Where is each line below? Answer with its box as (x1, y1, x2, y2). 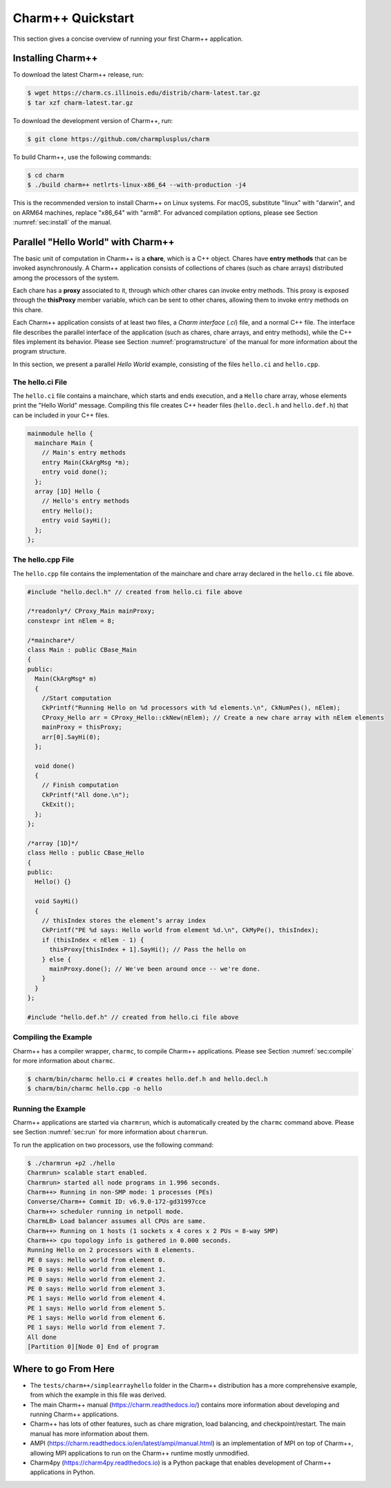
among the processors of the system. (12, 274, 120, 282)
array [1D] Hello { (35, 487, 101, 495)
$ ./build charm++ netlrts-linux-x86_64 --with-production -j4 (27, 181, 247, 189)
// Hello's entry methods (41, 497, 130, 505)
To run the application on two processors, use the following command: (12, 1141, 214, 1149)
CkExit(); (41, 801, 75, 808)
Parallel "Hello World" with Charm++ (12, 236, 175, 248)
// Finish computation (41, 781, 119, 789)
